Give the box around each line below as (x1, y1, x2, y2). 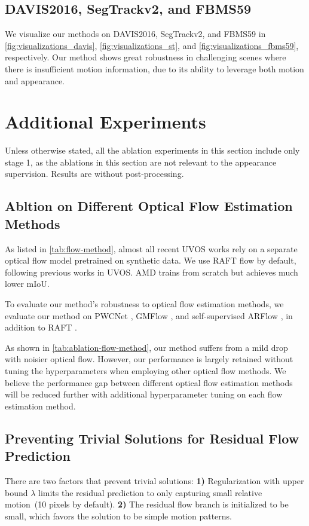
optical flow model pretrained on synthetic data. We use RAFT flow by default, (5, 254, 296, 267)
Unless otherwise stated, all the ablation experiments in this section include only (5, 144, 300, 157)
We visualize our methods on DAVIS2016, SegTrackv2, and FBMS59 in (5, 27, 266, 40)
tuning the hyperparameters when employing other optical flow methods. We (5, 365, 286, 377)
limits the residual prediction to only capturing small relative (38, 486, 262, 499)
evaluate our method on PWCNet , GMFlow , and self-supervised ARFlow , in (5, 309, 293, 322)
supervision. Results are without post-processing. (5, 167, 184, 180)
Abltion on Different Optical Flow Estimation (5, 197, 293, 215)
